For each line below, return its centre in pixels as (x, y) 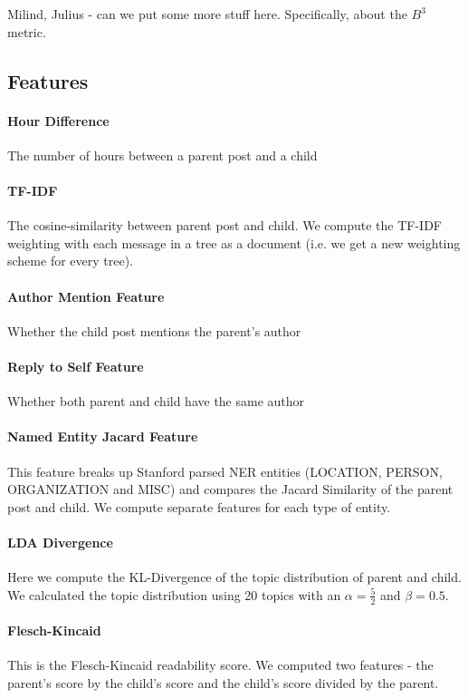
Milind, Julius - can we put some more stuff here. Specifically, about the (207, 14)
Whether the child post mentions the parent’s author (154, 330)
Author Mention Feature (86, 296)
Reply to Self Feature (76, 366)
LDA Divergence (60, 542)
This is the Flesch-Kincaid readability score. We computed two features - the (220, 665)
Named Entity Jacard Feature (103, 436)
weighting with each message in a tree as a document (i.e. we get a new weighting (234, 242)
